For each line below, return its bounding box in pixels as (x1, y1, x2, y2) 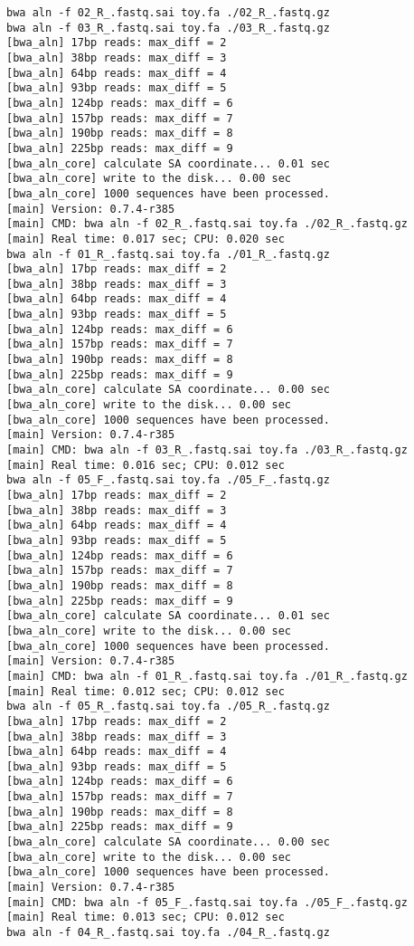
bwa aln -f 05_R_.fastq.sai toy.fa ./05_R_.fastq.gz (6, 700, 330, 713)
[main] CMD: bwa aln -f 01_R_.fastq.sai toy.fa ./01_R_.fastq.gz (6, 669, 408, 683)
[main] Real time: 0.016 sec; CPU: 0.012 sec (6, 458, 285, 472)
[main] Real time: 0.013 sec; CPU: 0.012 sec (6, 911, 285, 924)
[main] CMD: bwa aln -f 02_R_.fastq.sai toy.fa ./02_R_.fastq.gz (6, 217, 408, 231)
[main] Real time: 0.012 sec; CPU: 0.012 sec (6, 684, 285, 698)
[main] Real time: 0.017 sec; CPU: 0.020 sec (6, 232, 285, 245)
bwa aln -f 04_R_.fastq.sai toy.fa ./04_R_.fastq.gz (6, 926, 330, 940)
